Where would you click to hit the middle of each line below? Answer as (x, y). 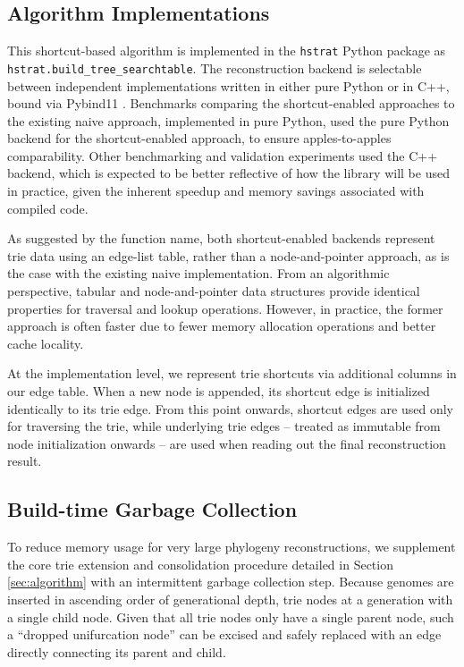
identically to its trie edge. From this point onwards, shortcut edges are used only (231, 408)
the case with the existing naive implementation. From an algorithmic (198, 273)
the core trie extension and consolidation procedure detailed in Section (200, 564)
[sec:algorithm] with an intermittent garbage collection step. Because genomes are (231, 582)
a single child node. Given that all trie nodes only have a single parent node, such (231, 616)
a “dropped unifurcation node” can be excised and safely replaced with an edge (224, 634)
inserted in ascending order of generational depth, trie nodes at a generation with (230, 599)
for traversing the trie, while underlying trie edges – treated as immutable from (224, 426)
